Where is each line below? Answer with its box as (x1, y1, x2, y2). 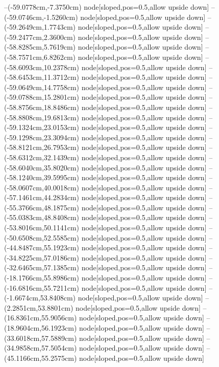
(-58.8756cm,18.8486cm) (4, 101, 79, 112)
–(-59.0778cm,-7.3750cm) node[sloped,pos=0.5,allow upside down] (4, 2, 209, 12)
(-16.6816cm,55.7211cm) (4, 282, 79, 293)
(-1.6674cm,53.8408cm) (4, 292, 76, 303)
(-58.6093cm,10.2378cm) (4, 61, 79, 72)
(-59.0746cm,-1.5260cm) (4, 11, 78, 22)
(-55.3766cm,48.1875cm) (4, 202, 79, 212)
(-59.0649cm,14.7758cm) (4, 81, 79, 92)
